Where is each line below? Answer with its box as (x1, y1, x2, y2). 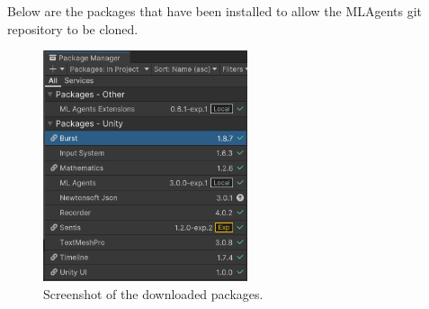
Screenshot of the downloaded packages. (43, 284, 264, 303)
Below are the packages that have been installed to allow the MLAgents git (7, 2, 423, 20)
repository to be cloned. (7, 19, 139, 38)
